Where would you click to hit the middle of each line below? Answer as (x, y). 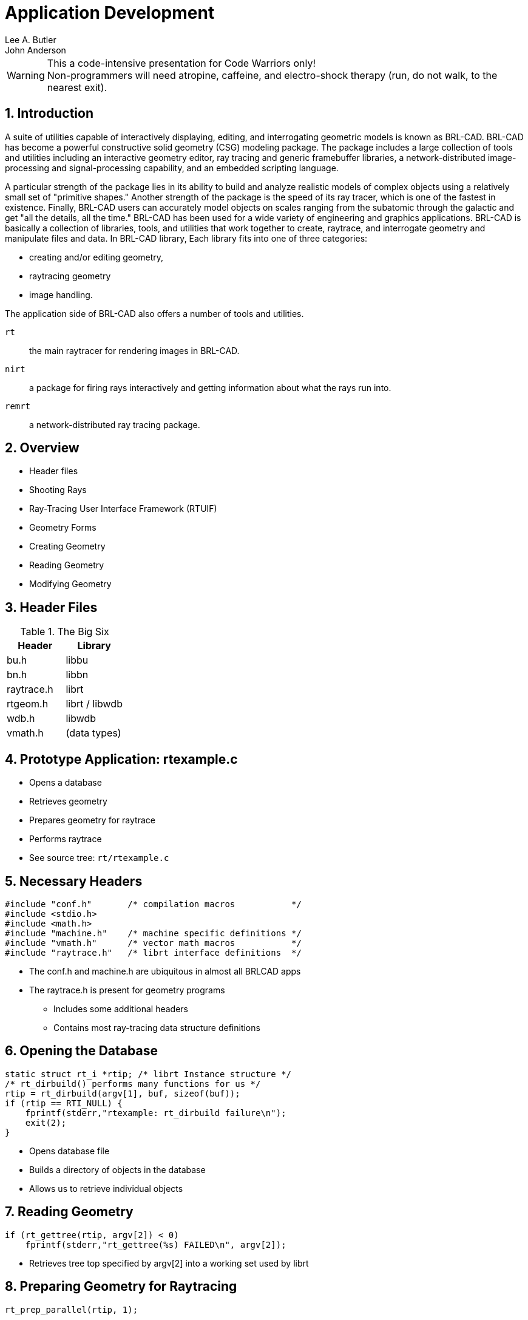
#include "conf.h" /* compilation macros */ (153, 904)
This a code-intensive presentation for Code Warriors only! (181, 63)
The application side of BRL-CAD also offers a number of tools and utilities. (154, 313)
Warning (26, 75)
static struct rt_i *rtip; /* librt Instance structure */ (148, 1074)
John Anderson (36, 50)
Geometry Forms (63, 528)
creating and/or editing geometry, (96, 257)
